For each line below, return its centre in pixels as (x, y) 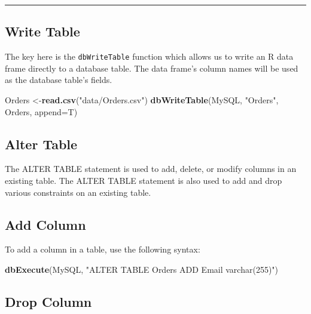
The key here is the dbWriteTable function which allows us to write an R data (149, 56)
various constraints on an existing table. (78, 192)
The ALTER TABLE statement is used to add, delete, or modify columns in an (151, 169)
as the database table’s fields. (59, 80)
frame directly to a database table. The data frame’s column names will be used (152, 68)
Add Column (45, 224)
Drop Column (48, 301)
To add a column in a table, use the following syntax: (103, 249)
